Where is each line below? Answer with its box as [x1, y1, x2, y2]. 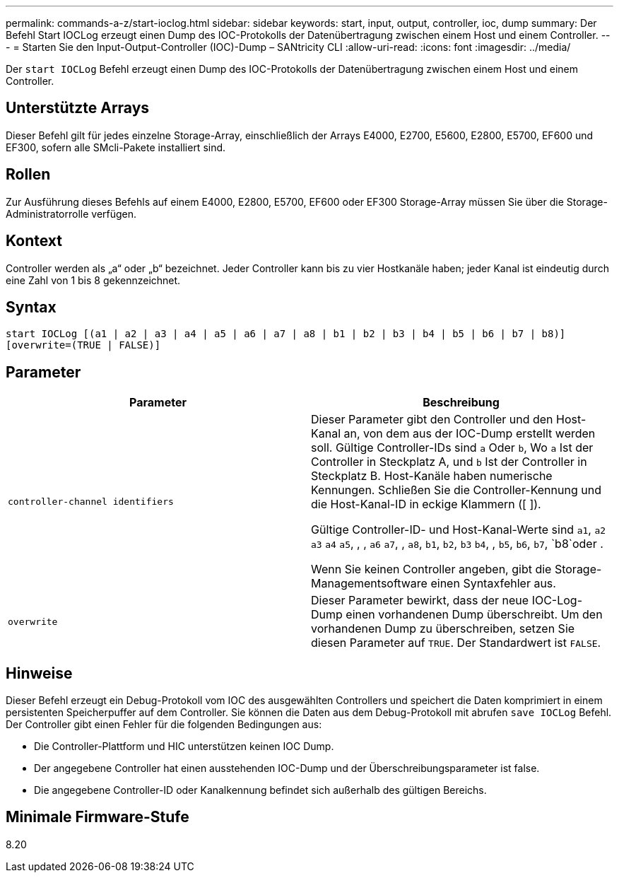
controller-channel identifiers [8, 496, 174, 507]
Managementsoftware [311, 576, 428, 591]
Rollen [6, 165, 51, 184]
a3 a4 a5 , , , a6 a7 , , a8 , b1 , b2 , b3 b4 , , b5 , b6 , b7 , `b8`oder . [311, 537, 603, 551]
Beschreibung [423, 395, 500, 410]
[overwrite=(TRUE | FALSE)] [6, 339, 161, 351]
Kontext [6, 232, 62, 250]
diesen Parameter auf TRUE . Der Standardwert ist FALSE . [311, 636, 601, 650]
